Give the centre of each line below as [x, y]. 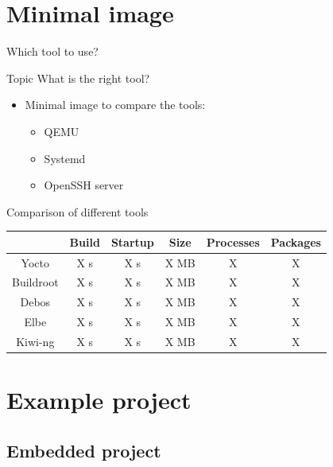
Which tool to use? [52, 51]
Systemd [65, 158]
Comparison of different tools [77, 211]
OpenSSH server [84, 185]
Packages [296, 241]
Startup [132, 241]
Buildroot [35, 282]
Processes [233, 241]
